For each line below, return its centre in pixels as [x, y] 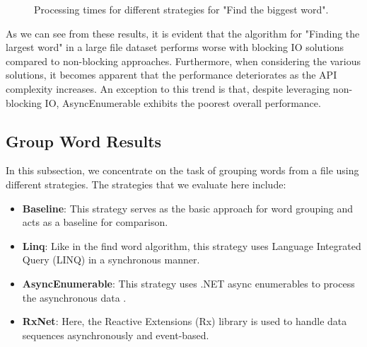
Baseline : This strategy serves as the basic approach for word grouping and [188, 208]
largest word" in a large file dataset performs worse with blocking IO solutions [175, 47]
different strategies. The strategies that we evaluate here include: [146, 184]
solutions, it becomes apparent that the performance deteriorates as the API [171, 75]
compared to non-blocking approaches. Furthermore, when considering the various [183, 61]
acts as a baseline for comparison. [95, 222]
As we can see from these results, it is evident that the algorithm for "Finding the [183, 33]
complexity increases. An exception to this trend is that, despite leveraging [168, 88]
